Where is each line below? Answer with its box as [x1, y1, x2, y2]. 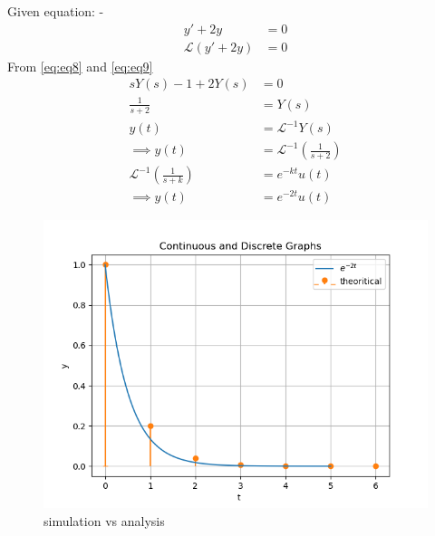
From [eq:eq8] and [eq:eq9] [7, 56, 153, 75]
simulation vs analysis [43, 511, 165, 530]
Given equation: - [7, 2, 104, 20]
